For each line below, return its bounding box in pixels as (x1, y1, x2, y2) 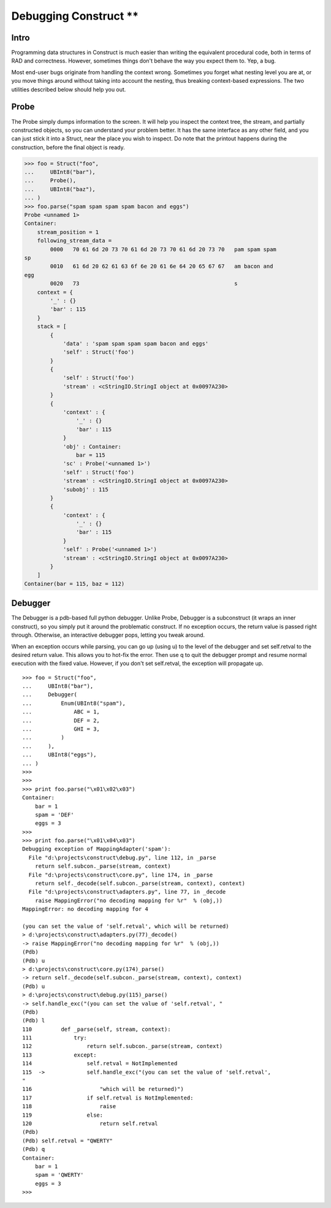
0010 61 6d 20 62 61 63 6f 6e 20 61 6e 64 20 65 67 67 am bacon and (50, 263, 273, 270)
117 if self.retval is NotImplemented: (22, 1094, 194, 1101)
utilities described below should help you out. (11, 86, 126, 93)
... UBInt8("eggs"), (22, 751, 97, 758)
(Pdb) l (22, 1017, 45, 1024)
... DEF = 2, (22, 717, 101, 724)
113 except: (22, 1051, 97, 1058)
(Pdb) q (22, 1146, 45, 1153)
